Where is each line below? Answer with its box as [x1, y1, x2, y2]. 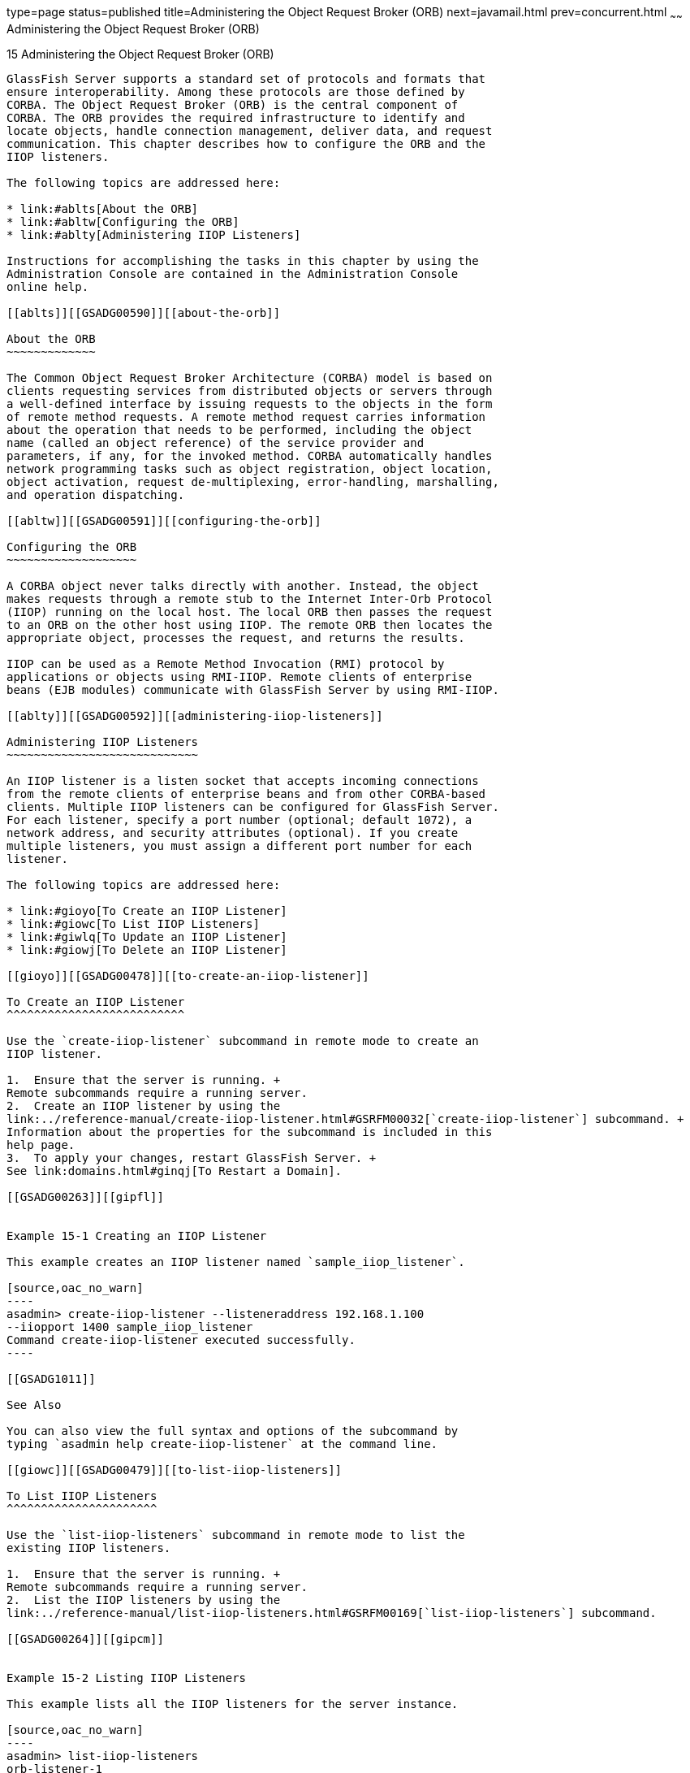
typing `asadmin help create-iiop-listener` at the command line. [6, 1437, 438, 1450]
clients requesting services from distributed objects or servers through [6, 384, 493, 397]
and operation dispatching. [6, 488, 185, 501]
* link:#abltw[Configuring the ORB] [6, 215, 239, 228]
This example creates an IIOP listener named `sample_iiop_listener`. [6, 1255, 465, 1268]
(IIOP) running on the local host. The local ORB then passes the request [6, 605, 493, 618]
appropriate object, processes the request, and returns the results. [6, 631, 465, 644]
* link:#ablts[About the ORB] [6, 202, 199, 215]
